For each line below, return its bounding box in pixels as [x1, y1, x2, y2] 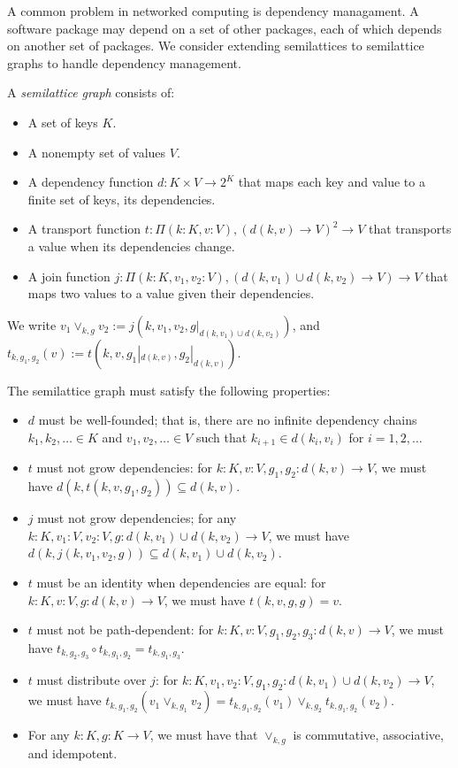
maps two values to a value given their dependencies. [27, 284, 315, 303]
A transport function [27, 219, 141, 238]
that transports [369, 219, 452, 238]
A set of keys [27, 112, 98, 131]
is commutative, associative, [293, 726, 444, 744]
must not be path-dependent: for [36, 620, 214, 639]
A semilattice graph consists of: [7, 83, 175, 102]
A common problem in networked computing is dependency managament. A [7, 2, 419, 19]
